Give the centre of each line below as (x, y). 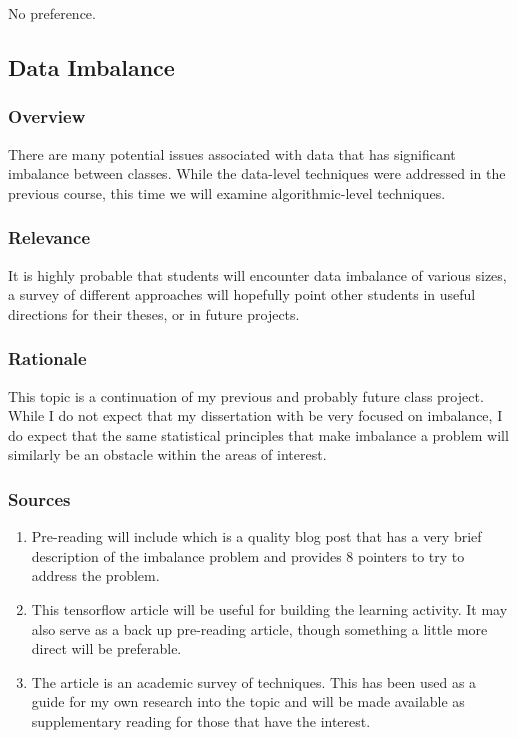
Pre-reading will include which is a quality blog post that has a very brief (256, 536)
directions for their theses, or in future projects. (154, 313)
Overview (47, 116)
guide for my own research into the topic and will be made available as (248, 701)
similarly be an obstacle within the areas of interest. (167, 454)
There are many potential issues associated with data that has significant (232, 153)
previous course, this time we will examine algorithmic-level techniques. (227, 192)
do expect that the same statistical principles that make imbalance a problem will (258, 434)
